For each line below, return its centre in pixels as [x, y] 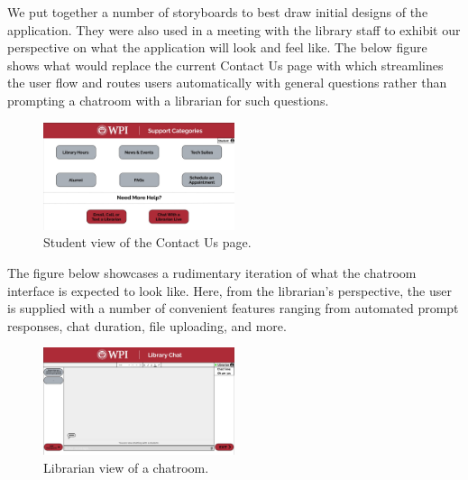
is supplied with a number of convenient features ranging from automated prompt [233, 308]
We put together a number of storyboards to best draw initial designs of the [218, 12]
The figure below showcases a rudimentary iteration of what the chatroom [212, 272]
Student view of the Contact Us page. [147, 242]
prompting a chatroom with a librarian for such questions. [168, 100]
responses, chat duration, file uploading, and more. [147, 325]
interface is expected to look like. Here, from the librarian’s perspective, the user [229, 290]
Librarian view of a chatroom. [126, 467]
